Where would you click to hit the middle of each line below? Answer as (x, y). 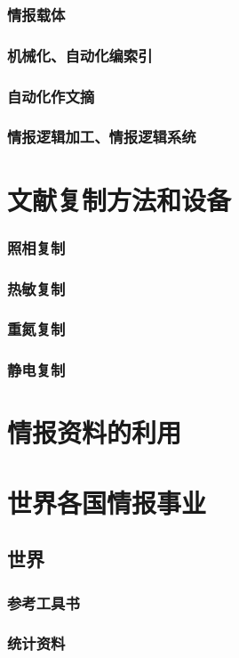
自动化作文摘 (51, 96)
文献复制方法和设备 (119, 199)
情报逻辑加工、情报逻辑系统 (102, 137)
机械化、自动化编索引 (80, 55)
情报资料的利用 (95, 432)
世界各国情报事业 (107, 502)
